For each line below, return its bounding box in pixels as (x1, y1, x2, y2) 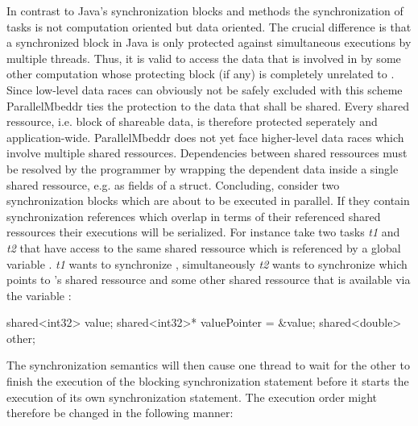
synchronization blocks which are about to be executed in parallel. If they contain (6, 192, 410, 209)
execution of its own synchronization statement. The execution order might (6, 388, 377, 405)
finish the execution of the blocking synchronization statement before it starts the (6, 373, 409, 390)
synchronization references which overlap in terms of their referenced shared (6, 207, 381, 224)
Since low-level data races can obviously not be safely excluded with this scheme (6, 81, 403, 98)
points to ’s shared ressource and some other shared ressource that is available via (6, 271, 411, 288)
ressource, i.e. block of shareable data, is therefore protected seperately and (6, 113, 378, 130)
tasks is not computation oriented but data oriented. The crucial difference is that (6, 18, 412, 35)
